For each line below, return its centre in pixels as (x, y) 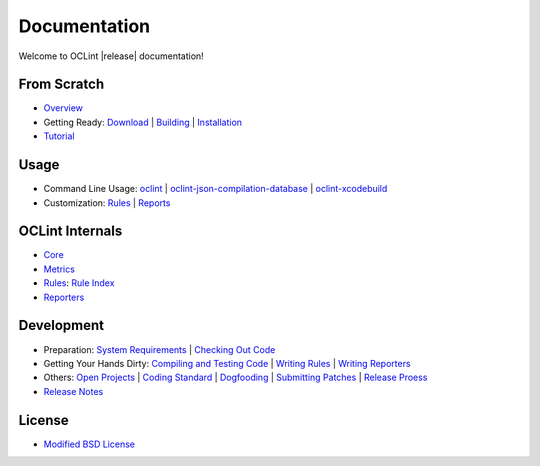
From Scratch (61, 84)
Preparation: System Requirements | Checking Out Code (159, 349)
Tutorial (59, 136)
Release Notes (73, 391)
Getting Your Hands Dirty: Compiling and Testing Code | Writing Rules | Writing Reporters (227, 363)
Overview (63, 108)
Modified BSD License (89, 444)
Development (61, 325)
